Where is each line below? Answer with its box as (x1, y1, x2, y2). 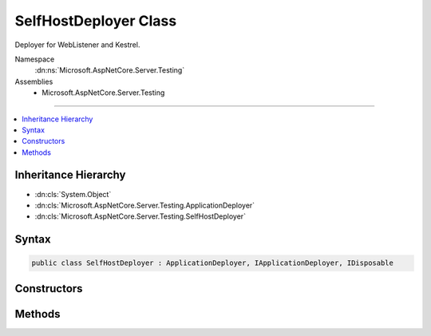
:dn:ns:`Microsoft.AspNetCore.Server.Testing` (34, 65, 185, 75)
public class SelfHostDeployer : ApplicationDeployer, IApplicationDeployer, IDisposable (31, 259, 394, 267)
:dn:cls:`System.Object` (34, 189, 112, 199)
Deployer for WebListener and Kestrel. (14, 40, 140, 49)
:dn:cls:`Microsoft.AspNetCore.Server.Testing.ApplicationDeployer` (34, 200, 255, 210)
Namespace (14, 54, 55, 64)
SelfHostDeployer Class (14, 12, 177, 30)
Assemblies (14, 77, 53, 86)
